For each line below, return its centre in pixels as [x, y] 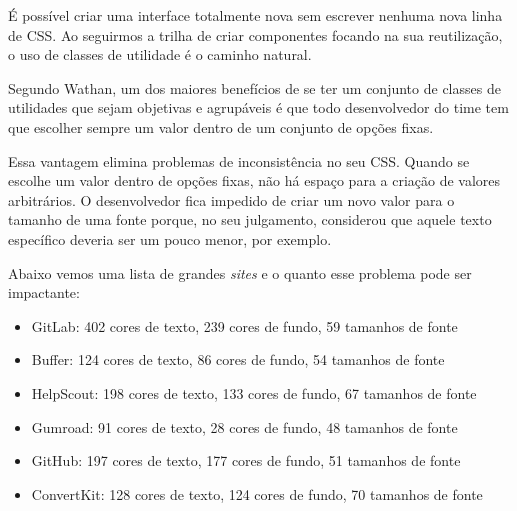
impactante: [44, 292]
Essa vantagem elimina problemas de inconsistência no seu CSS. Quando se [239, 160]
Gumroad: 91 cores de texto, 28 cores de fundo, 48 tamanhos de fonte [244, 426]
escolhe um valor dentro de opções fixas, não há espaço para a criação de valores [254, 180]
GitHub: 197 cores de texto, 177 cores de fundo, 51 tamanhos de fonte [246, 460]
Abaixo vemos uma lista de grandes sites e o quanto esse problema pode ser [240, 272]
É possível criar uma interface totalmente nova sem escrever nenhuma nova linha [255, 15]
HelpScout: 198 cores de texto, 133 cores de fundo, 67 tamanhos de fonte [254, 392]
